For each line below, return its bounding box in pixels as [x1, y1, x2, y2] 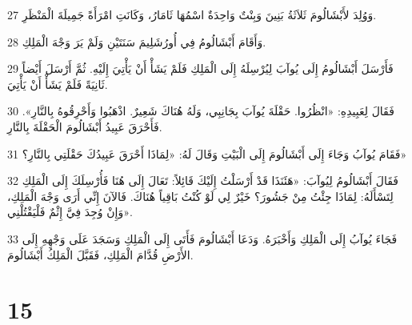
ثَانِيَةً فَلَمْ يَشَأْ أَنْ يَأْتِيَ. [7, 75, 108, 92]
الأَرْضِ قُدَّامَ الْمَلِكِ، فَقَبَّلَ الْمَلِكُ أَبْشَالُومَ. [7, 246, 194, 263]
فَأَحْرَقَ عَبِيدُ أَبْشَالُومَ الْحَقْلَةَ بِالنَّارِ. [7, 118, 162, 134]
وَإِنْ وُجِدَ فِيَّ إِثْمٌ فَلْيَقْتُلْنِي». [7, 203, 133, 220]
